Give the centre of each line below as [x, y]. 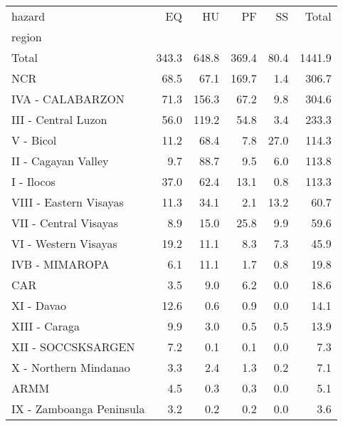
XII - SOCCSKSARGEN [73, 347]
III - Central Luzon [59, 119]
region [27, 37]
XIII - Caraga [46, 326]
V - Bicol [34, 140]
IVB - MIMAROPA [60, 264]
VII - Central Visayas [65, 223]
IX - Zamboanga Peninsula [78, 409]
